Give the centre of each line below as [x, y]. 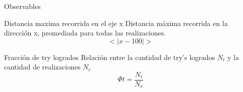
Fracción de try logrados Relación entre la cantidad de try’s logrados [110, 57]
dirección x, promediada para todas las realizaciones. [85, 33]
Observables [22, 6]
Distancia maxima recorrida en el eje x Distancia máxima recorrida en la [116, 23]
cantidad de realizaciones [42, 67]
